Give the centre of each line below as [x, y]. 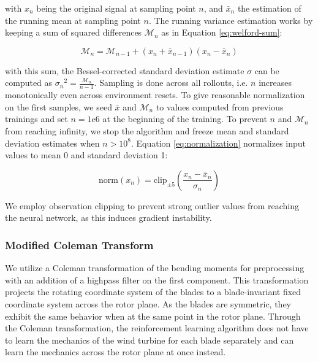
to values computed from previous [220, 106]
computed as [29, 83]
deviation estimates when [52, 143]
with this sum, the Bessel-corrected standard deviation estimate [125, 70]
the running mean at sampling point [73, 20]
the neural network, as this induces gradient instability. [108, 218]
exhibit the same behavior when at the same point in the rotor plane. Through [153, 316]
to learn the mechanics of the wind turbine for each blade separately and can [150, 340]
